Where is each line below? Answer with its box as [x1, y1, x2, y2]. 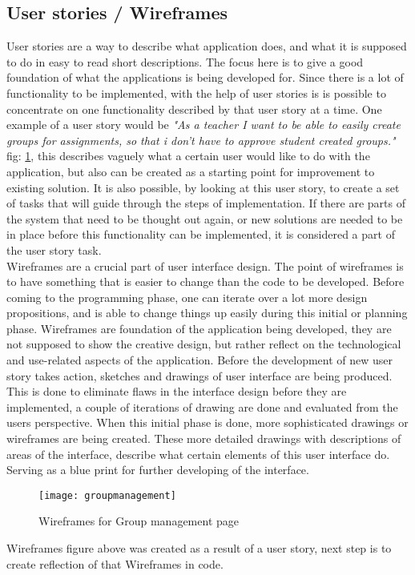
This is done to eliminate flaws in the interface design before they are [6, 383, 347, 400]
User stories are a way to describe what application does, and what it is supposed [6, 38, 407, 54]
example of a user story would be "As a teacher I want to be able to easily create [6, 116, 401, 133]
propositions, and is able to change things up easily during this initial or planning [6, 304, 408, 321]
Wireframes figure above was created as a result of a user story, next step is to [6, 540, 392, 557]
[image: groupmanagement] [38, 489, 176, 501]
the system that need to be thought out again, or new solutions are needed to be [6, 210, 403, 227]
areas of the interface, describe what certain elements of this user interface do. [6, 445, 390, 462]
